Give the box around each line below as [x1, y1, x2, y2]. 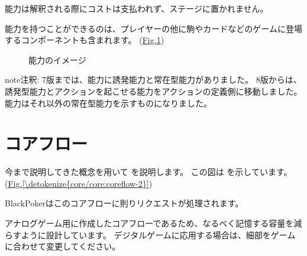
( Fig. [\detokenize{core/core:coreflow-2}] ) [5, 177, 153, 189]
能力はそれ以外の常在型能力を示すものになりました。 [5, 96, 212, 109]
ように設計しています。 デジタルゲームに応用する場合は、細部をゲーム [21, 228, 296, 241]
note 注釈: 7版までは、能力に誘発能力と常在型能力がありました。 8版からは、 [5, 73, 302, 86]
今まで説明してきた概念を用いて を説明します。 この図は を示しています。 [5, 166, 292, 178]
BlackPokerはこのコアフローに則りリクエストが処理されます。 [5, 197, 244, 209]
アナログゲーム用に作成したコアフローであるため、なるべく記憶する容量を [5, 217, 294, 229]
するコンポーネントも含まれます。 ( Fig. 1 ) [5, 34, 164, 46]
